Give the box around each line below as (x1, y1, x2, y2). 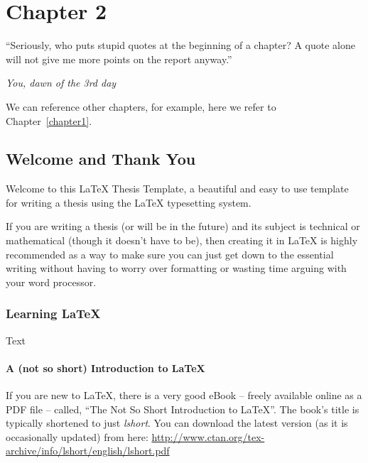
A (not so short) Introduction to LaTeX (6, 360, 205, 375)
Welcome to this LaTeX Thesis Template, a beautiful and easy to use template (6, 181, 349, 196)
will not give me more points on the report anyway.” (6, 51, 232, 66)
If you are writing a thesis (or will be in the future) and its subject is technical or (6, 219, 360, 234)
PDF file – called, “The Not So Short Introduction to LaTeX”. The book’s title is (6, 401, 359, 416)
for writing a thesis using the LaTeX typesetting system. (6, 195, 251, 209)
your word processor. (6, 274, 97, 289)
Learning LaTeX (6, 305, 101, 322)
